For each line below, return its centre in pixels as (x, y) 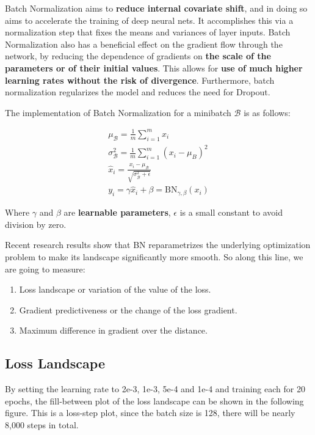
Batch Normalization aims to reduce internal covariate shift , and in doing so (156, 8)
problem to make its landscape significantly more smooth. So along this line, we (154, 257)
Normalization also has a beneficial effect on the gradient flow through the (144, 44)
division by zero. (36, 224)
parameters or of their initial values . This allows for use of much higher (154, 68)
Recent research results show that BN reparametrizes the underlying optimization (158, 245)
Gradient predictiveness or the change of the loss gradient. (128, 309)
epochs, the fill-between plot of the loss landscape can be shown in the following (154, 400)
